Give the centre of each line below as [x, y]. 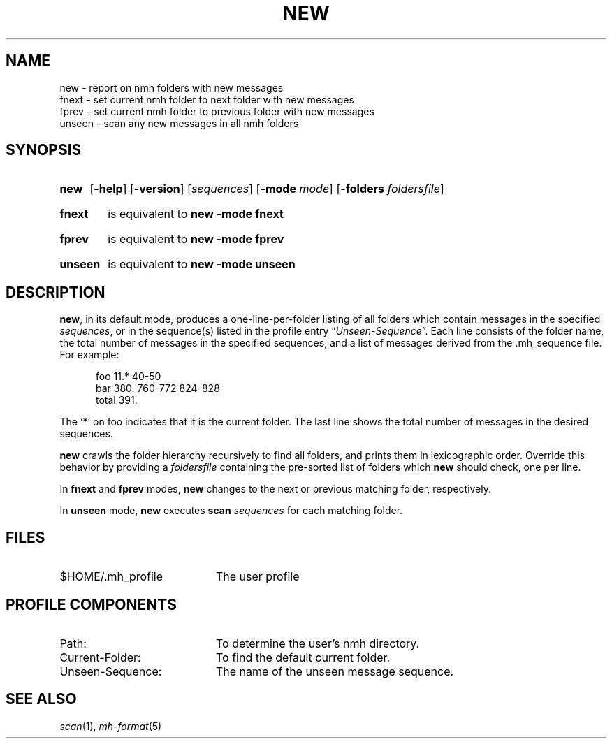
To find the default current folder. [303, 657]
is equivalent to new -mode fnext [196, 214]
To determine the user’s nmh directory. [318, 643]
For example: [89, 355]
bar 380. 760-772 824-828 [158, 388]
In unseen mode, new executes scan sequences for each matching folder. [231, 511]
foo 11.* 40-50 [129, 377]
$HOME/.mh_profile [111, 577]
